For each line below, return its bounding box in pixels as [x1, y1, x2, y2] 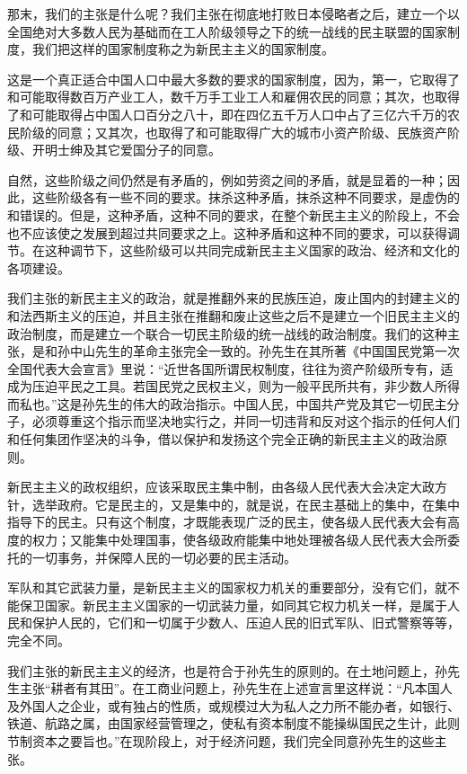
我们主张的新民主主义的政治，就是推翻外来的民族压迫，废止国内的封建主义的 [7, 289, 460, 307]
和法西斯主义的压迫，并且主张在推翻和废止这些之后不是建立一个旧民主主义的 [7, 306, 460, 325]
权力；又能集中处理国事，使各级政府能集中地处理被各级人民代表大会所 [31, 530, 447, 549]
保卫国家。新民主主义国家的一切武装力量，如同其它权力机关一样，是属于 [19, 595, 447, 614]
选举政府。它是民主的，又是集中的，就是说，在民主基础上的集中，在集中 [31, 494, 460, 513]
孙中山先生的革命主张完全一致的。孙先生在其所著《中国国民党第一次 [57, 342, 460, 360]
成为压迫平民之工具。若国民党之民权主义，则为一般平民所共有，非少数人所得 [7, 377, 460, 396]
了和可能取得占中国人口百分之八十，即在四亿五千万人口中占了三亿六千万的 [7, 104, 447, 123]
